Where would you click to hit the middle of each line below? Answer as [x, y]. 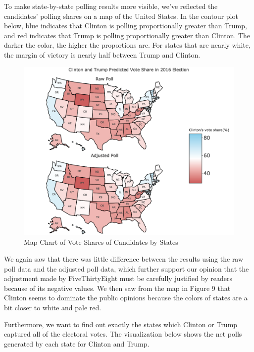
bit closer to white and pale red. [53, 307]
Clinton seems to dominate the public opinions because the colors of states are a [126, 298]
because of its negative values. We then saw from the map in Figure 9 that [117, 288]
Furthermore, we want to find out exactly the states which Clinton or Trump [121, 324]
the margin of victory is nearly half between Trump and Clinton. [102, 54]
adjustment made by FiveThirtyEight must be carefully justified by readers [118, 278]
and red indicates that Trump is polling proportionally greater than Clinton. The [127, 35]
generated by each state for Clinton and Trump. [77, 343]
